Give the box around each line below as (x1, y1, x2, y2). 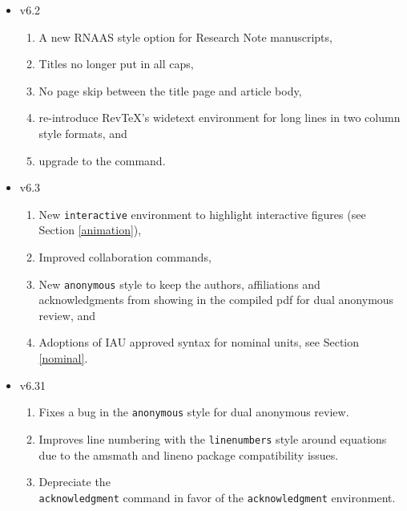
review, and (38, 306, 96, 323)
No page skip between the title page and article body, (38, 82, 302, 99)
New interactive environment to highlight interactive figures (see (38, 205, 366, 222)
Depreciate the (38, 473, 111, 490)
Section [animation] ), (38, 221, 142, 238)
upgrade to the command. (38, 152, 166, 168)
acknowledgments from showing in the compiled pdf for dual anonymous (38, 291, 394, 308)
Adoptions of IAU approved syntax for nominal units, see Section (38, 334, 359, 351)
